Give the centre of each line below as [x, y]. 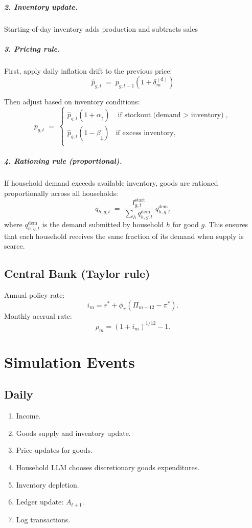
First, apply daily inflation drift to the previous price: [88, 70]
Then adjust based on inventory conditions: [72, 102]
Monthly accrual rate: [38, 315]
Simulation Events [70, 361]
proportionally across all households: [61, 193]
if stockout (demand [149, 115]
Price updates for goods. [54, 450]
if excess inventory [145, 133]
